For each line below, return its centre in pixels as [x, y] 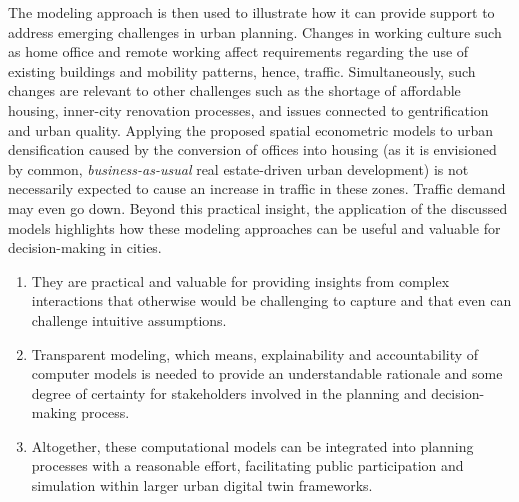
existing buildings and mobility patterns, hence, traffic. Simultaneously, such [242, 70]
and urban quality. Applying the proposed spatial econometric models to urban [251, 129]
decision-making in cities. [85, 247]
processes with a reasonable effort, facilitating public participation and [247, 465]
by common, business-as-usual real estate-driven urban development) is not [238, 168]
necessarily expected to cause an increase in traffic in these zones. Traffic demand [257, 188]
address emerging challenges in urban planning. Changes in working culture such [255, 31]
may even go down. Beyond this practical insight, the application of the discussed [258, 207]
